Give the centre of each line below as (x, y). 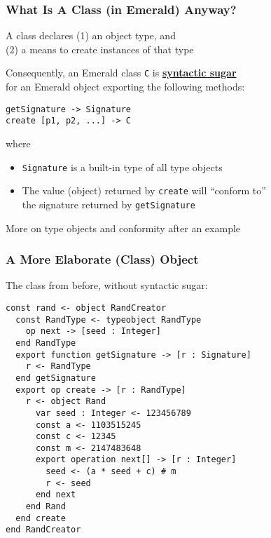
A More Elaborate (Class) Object (102, 259)
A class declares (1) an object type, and (91, 35)
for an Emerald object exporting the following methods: (125, 87)
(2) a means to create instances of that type (100, 49)
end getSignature (56, 378)
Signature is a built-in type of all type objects (122, 167)
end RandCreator (43, 530)
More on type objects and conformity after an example (123, 228)
